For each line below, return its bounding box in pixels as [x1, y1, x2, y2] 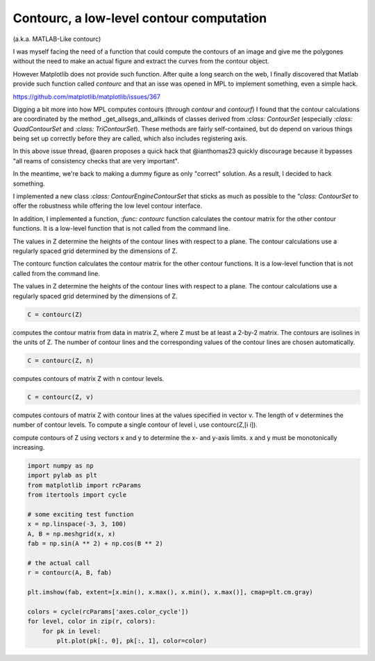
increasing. [12, 443, 45, 451]
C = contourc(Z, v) [27, 393, 94, 401]
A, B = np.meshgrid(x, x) [27, 530, 116, 538]
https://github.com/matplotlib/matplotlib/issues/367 [12, 92, 161, 101]
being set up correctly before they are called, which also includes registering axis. [12, 134, 248, 142]
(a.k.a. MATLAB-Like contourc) [12, 35, 101, 43]
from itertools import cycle [27, 491, 127, 499]
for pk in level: [42, 627, 101, 635]
